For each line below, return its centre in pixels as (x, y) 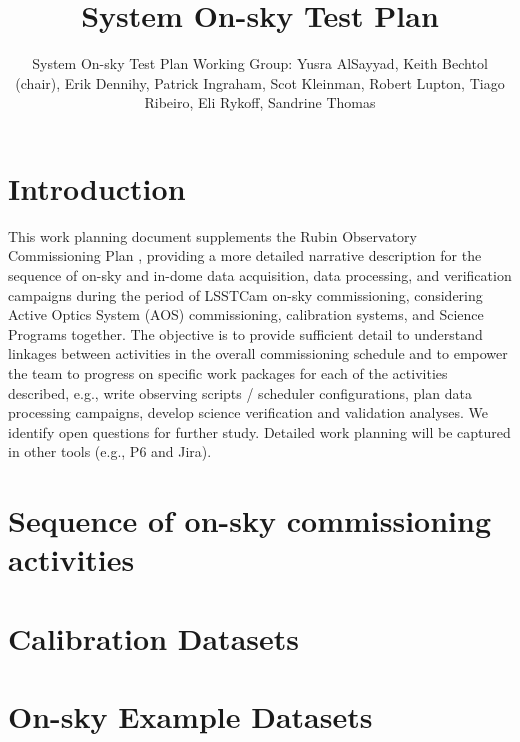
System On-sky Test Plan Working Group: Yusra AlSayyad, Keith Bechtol (260, 63)
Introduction (97, 187)
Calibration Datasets (153, 637)
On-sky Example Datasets (190, 716)
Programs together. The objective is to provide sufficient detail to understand (245, 333)
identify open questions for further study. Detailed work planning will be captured (259, 431)
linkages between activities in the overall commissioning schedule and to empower (258, 353)
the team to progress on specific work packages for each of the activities (228, 373)
